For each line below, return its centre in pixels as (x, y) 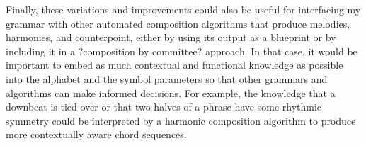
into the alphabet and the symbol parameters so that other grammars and (167, 78)
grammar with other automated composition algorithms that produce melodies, (178, 23)
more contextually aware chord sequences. (96, 134)
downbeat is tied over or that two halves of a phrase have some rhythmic (164, 107)
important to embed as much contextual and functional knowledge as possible (175, 65)
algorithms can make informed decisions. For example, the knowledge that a (171, 92)
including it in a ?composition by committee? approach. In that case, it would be (182, 51)
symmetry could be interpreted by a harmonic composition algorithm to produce (181, 120)
